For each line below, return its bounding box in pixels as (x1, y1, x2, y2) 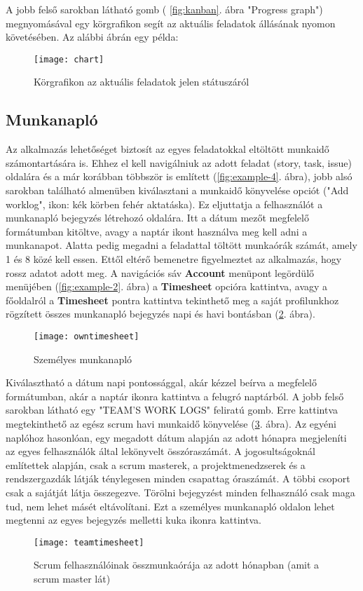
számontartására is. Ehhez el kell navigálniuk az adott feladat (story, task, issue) (6, 155, 352, 170)
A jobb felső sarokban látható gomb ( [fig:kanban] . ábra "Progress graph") (6, 2, 323, 16)
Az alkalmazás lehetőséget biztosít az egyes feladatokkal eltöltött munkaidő (6, 142, 329, 156)
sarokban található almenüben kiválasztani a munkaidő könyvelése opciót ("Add (6, 183, 349, 198)
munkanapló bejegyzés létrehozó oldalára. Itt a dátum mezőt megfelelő (6, 210, 309, 225)
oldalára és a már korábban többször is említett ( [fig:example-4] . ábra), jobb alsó (6, 169, 352, 184)
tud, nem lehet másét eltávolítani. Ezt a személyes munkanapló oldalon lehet (6, 498, 335, 513)
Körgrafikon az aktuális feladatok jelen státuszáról (34, 74, 249, 89)
